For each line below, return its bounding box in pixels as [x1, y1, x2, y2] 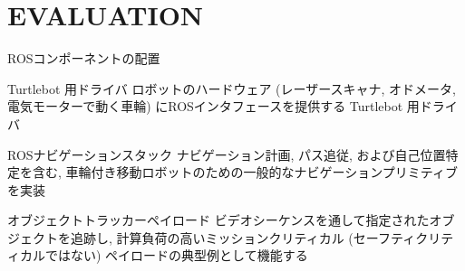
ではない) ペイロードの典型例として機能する [44, 246, 308, 265]
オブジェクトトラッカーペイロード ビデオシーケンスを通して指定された [7, 210, 430, 229]
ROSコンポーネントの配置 [7, 49, 160, 68]
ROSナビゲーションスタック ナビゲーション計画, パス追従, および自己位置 [7, 145, 446, 164]
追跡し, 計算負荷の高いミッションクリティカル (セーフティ [70, 228, 416, 247]
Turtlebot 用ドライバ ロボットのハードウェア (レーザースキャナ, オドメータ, [7, 79, 457, 98]
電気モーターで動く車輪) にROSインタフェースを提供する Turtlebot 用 [7, 97, 420, 116]
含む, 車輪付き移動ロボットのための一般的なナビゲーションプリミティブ [32, 163, 459, 182]
